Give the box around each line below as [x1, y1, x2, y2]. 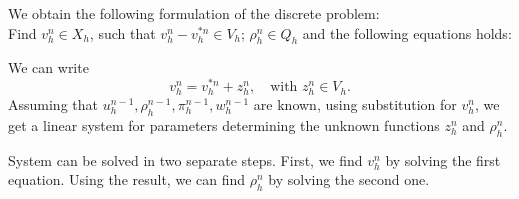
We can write [8, 57, 89, 78]
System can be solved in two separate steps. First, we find [8, 149, 363, 170]
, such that [89, 22, 156, 43]
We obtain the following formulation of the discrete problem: [8, 3, 380, 23]
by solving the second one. [268, 169, 430, 190]
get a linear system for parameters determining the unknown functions [8, 115, 440, 136]
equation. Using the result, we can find [8, 169, 246, 190]
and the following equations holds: [302, 22, 512, 43]
